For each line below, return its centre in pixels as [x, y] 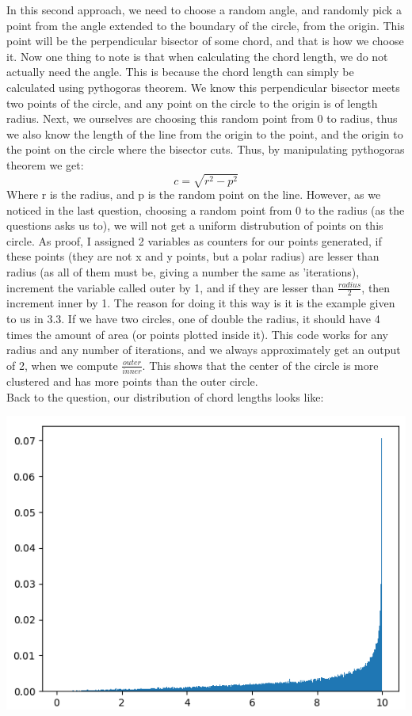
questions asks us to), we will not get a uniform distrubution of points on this [195, 225]
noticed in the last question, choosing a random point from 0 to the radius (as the [206, 209]
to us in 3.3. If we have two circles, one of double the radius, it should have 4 [193, 319]
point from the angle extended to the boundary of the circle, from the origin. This [206, 25]
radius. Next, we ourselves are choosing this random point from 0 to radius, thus [202, 118]
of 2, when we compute [62, 365]
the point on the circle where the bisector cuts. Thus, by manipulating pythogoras [206, 149]
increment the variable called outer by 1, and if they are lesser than [170, 287]
